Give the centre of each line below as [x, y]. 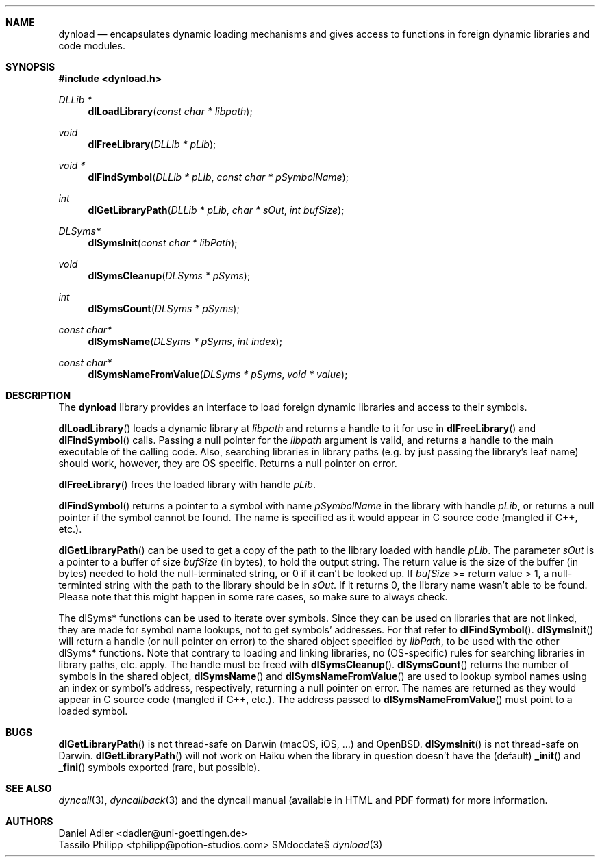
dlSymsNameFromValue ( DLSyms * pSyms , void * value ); [218, 374]
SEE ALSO [29, 788]
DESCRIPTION [38, 395]
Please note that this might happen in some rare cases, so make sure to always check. [253, 597]
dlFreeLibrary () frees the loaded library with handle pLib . [187, 484]
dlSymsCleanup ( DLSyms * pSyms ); [169, 276]
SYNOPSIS [30, 67]
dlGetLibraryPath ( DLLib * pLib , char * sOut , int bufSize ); [216, 210]
